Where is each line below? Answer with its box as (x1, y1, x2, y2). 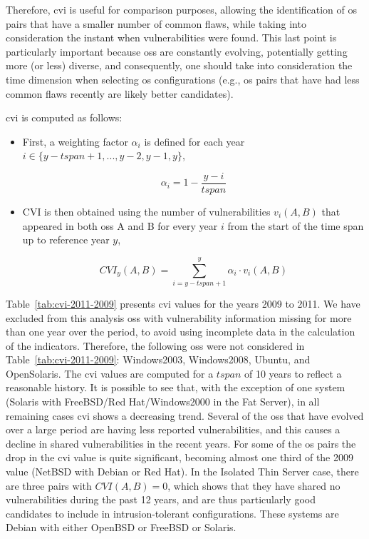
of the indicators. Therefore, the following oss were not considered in (6, 338, 305, 353)
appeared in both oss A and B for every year (22, 218, 218, 233)
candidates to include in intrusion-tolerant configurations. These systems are (6, 505, 339, 520)
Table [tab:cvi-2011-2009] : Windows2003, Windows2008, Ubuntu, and (6, 352, 311, 367)
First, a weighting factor (22, 134, 128, 148)
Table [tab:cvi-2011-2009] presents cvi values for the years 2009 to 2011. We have (6, 296, 360, 311)
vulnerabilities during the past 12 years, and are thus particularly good (6, 492, 316, 507)
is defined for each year (144, 134, 245, 148)
